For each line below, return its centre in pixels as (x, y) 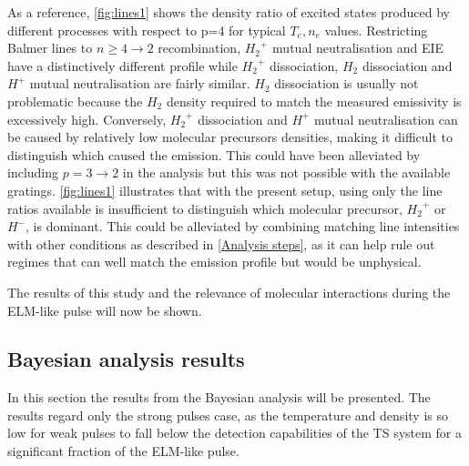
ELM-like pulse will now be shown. (105, 310)
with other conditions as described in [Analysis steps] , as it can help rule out (221, 243)
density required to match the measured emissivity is (314, 101)
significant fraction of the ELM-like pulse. (123, 451)
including (33, 172)
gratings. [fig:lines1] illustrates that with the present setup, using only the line (225, 190)
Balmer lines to (50, 48)
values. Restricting (376, 30)
